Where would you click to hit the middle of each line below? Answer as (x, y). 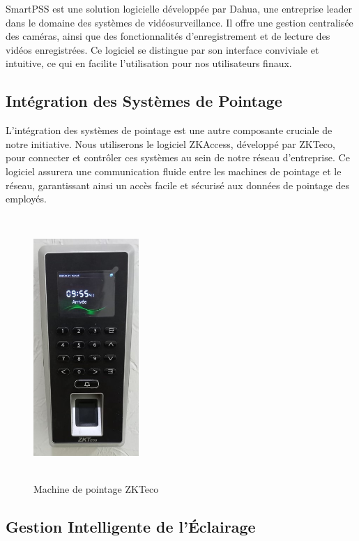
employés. (26, 199)
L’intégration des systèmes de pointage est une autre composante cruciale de (169, 130)
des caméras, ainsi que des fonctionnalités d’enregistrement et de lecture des (168, 36)
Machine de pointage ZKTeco (96, 489)
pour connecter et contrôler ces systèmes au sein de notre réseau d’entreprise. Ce (178, 157)
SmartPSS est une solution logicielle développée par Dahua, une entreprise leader (179, 8)
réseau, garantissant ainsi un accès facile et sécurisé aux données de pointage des (178, 185)
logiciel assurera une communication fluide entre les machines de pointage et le (174, 171)
